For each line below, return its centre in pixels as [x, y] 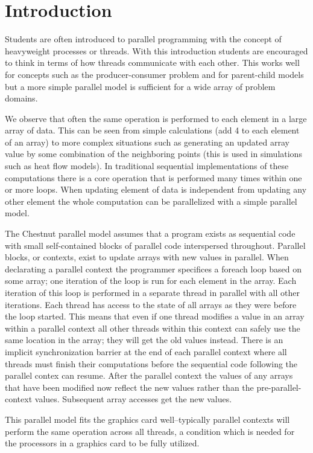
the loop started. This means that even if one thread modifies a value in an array [155, 316]
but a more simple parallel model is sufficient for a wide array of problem [140, 86]
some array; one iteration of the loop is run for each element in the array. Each [151, 281]
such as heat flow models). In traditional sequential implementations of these [147, 166]
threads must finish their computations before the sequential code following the [151, 363]
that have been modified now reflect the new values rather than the [129, 387]
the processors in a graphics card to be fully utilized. [102, 443]
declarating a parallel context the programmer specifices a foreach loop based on [153, 268]
